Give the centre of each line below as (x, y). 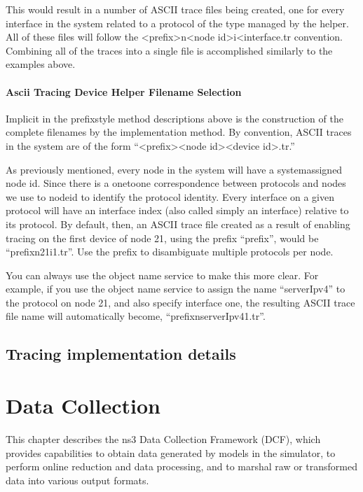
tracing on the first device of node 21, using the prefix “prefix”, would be (162, 238)
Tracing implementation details (121, 354)
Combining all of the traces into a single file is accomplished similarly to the (169, 50)
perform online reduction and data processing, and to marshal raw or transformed (181, 466)
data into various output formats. (77, 480)
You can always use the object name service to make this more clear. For (162, 275)
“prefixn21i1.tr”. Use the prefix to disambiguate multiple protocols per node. (170, 252)
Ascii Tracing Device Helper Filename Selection (124, 91)
